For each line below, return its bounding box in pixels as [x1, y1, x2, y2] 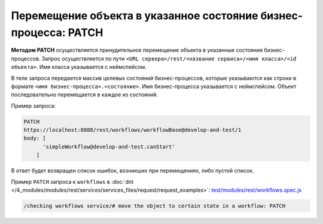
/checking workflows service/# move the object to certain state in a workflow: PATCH [23, 202, 286, 209]
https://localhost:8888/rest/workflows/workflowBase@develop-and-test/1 [23, 126, 242, 134]
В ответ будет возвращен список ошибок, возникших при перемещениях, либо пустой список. [11, 167, 254, 174]
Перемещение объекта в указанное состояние [11, 9, 258, 22]
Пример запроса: [11, 102, 56, 109]
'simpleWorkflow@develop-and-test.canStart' [42, 143, 176, 150]
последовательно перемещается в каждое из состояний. [11, 91, 159, 98]
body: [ [23, 135, 46, 142]
